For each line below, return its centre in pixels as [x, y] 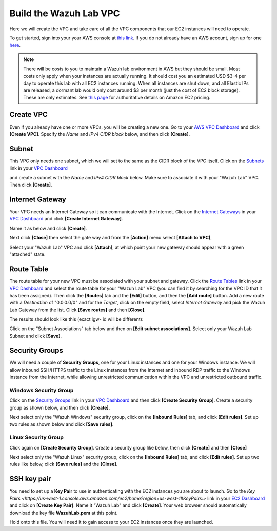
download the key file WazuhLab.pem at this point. [64, 513]
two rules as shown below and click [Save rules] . [62, 424]
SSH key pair [30, 479]
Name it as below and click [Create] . [48, 228]
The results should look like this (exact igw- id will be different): [76, 319]
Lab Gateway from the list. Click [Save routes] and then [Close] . [77, 310]
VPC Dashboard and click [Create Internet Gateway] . [66, 219]
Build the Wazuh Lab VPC [65, 13]
